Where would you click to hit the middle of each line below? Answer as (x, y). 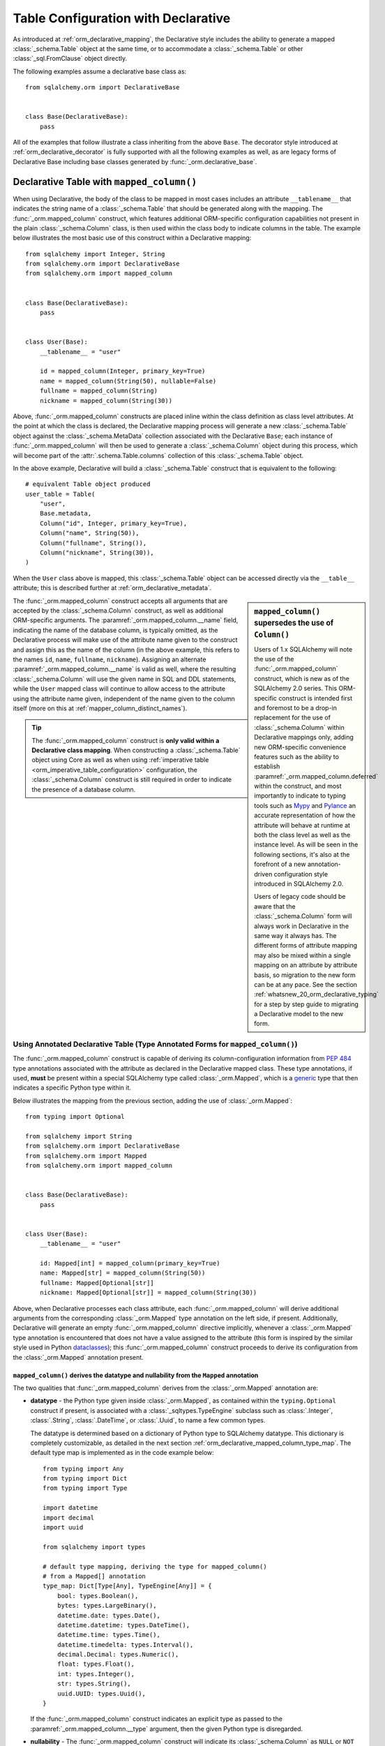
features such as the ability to (297, 756)
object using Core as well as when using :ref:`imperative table (120, 760)
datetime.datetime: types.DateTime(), (123, 1625)
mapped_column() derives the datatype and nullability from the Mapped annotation (136, 1375)
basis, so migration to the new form (305, 975)
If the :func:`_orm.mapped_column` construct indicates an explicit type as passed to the (156, 1719)
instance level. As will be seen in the (306, 844)
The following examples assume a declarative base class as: (100, 71)
